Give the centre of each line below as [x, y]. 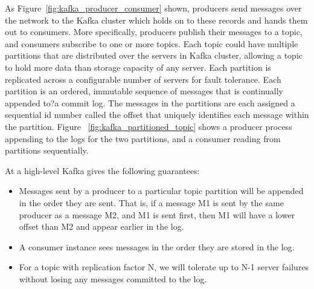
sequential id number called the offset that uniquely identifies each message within [157, 115]
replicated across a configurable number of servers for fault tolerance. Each [143, 79]
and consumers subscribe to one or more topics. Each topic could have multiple [152, 43]
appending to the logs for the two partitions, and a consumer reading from [143, 138]
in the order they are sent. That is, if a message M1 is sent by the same [151, 202]
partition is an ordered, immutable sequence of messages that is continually [144, 91]
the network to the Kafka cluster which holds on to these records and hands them [156, 20]
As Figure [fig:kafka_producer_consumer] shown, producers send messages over [153, 8]
